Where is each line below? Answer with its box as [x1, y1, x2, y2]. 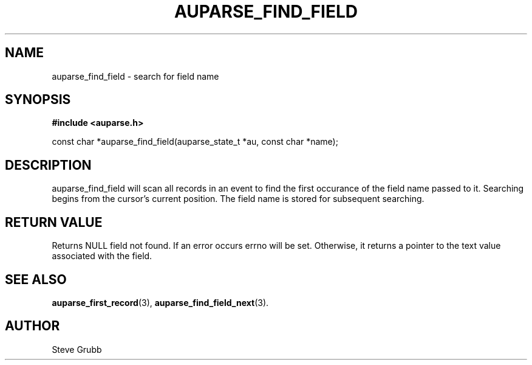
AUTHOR [5, 318, 60, 334]
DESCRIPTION [5, 157, 92, 173]
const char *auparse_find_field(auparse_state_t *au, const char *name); [52, 136, 338, 147]
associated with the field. [52, 251, 152, 262]
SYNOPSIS [5, 92, 71, 108]
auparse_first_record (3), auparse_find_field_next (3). [52, 297, 269, 308]
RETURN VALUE [5, 214, 103, 230]
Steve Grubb [52, 344, 102, 355]
